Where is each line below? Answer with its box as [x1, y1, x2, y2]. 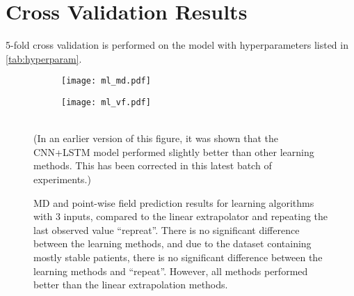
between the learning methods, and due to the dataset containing [33, 236, 312, 251]
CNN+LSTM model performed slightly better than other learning [33, 144, 314, 159]
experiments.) [33, 172, 91, 186]
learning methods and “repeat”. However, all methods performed [33, 263, 308, 278]
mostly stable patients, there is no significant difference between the [33, 249, 323, 264]
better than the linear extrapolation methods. [33, 277, 228, 292]
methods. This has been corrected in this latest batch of [33, 158, 272, 173]
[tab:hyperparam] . [6, 51, 82, 65]
